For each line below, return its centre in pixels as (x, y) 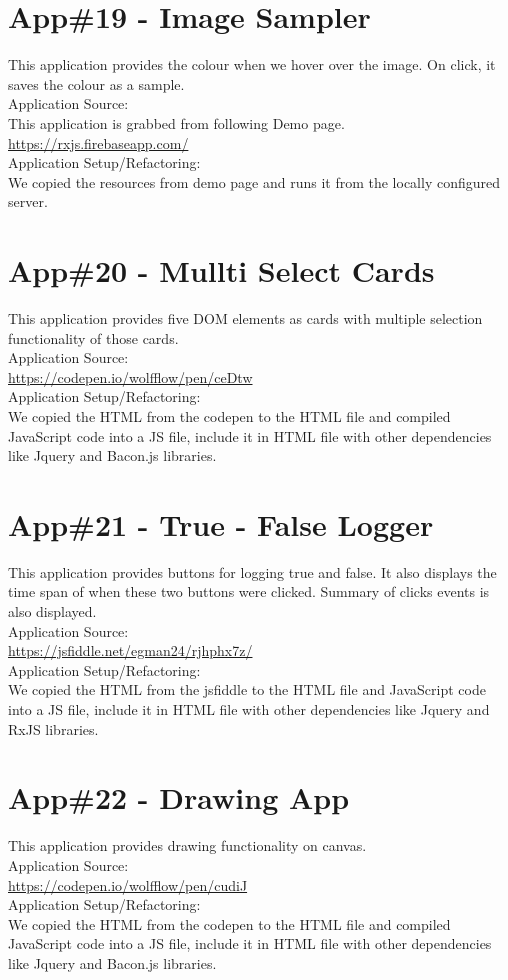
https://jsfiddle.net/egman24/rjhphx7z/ (130, 650)
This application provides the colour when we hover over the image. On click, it (252, 64)
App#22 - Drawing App (179, 797)
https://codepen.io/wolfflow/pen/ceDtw (130, 376)
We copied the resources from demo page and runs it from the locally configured (254, 181)
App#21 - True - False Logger (221, 523)
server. (28, 201)
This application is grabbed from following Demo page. (176, 122)
